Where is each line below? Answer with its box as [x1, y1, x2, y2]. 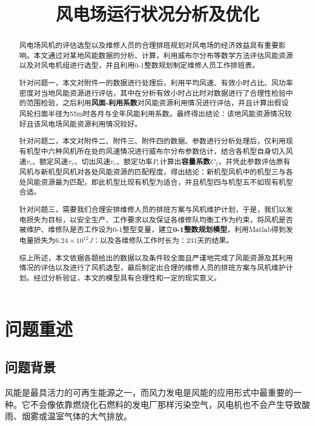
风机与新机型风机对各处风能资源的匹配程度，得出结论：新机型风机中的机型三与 [19, 167, 286, 177]
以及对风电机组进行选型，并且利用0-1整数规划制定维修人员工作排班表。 [19, 60, 260, 70]
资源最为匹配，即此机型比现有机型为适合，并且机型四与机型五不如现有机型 [41, 176, 293, 187]
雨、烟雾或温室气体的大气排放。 [5, 410, 132, 422]
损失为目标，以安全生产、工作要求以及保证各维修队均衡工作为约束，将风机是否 [26, 214, 293, 224]
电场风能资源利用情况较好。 [48, 118, 142, 128]
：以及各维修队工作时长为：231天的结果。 [93, 235, 234, 245]
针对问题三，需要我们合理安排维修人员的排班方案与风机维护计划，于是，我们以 [19, 204, 286, 215]
